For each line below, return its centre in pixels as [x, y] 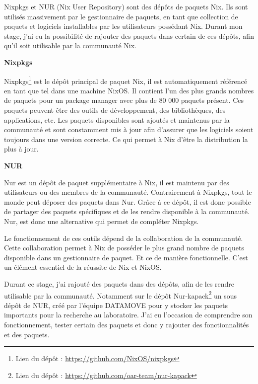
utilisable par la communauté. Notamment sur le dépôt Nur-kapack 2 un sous [121, 295]
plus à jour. [21, 149]
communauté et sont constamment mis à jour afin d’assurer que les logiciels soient [129, 129]
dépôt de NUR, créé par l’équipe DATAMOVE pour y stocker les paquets [116, 305]
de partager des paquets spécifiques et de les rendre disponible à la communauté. [127, 211]
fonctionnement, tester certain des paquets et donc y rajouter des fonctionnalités [127, 324]
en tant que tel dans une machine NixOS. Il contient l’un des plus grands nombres [129, 90]
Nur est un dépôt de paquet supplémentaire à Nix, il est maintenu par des [117, 182]
